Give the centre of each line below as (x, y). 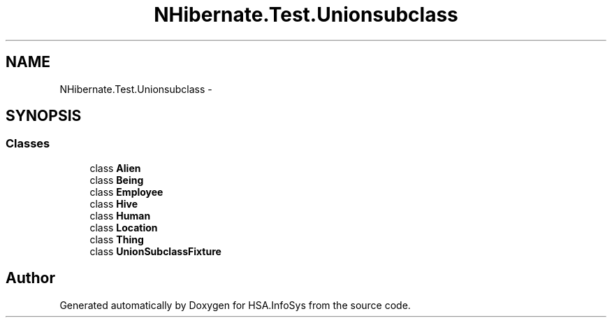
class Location (124, 227)
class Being (117, 180)
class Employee (126, 192)
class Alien (115, 168)
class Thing (117, 239)
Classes (28, 144)
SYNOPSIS (44, 116)
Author (30, 278)
